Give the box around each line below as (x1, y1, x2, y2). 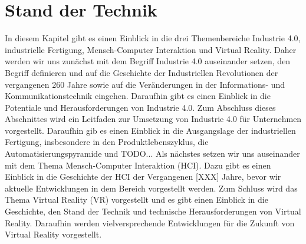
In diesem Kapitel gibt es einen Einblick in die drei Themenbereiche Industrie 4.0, (5, 32, 301, 44)
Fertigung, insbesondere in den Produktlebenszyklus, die (5, 136, 209, 148)
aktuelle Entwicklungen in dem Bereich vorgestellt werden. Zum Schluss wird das (5, 182, 298, 194)
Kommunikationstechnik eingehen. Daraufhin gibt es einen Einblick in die (5, 90, 271, 102)
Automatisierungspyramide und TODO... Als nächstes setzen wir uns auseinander (5, 147, 300, 160)
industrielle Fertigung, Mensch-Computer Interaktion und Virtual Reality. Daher (5, 43, 297, 55)
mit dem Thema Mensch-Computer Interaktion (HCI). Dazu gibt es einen (5, 159, 271, 171)
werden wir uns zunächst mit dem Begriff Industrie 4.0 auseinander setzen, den (5, 55, 291, 67)
